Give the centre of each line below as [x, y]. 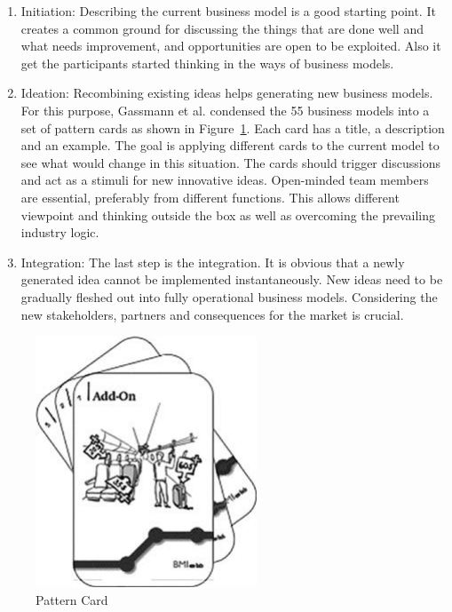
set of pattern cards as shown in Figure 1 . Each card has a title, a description [233, 127]
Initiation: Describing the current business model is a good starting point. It [228, 11]
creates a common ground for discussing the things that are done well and [222, 28]
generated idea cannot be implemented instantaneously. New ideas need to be [232, 279]
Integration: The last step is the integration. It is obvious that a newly [213, 262]
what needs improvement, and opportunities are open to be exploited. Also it [231, 46]
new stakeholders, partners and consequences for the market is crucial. [212, 314]
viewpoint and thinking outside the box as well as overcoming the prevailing [228, 215]
